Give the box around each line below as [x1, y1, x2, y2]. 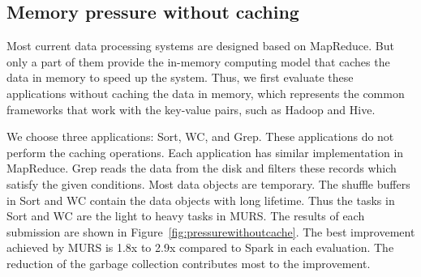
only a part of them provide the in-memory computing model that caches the [6, 53, 390, 70]
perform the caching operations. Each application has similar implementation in [6, 143, 404, 160]
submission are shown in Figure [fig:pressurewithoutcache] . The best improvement [6, 223, 415, 240]
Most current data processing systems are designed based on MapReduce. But [6, 37, 394, 54]
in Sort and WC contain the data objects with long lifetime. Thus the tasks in [6, 191, 395, 208]
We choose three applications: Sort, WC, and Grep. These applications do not [6, 128, 394, 145]
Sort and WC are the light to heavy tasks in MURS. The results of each [6, 207, 365, 224]
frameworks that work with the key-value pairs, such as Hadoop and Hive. [6, 100, 376, 117]
